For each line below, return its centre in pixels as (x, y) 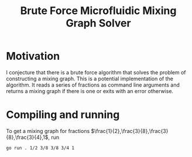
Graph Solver (98, 23)
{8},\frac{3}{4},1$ (27, 137)
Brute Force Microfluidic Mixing (98, 11)
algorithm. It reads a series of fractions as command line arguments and (93, 85)
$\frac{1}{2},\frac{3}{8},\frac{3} (129, 131)
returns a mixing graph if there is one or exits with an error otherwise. (90, 91)
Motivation (33, 56)
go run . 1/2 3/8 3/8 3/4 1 (40, 148)
